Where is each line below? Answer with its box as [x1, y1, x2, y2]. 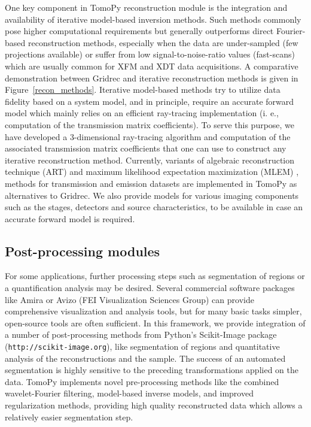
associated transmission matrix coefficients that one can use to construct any [5, 142, 286, 155]
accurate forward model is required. [5, 212, 135, 225]
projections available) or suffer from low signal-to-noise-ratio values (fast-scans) [5, 48, 295, 60]
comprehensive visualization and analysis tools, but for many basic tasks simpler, [5, 305, 302, 317]
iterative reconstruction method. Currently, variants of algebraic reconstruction [5, 153, 295, 166]
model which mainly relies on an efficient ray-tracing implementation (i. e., [5, 107, 279, 119]
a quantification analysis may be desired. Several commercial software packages [5, 281, 295, 294]
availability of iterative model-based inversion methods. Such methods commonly [5, 13, 301, 25]
